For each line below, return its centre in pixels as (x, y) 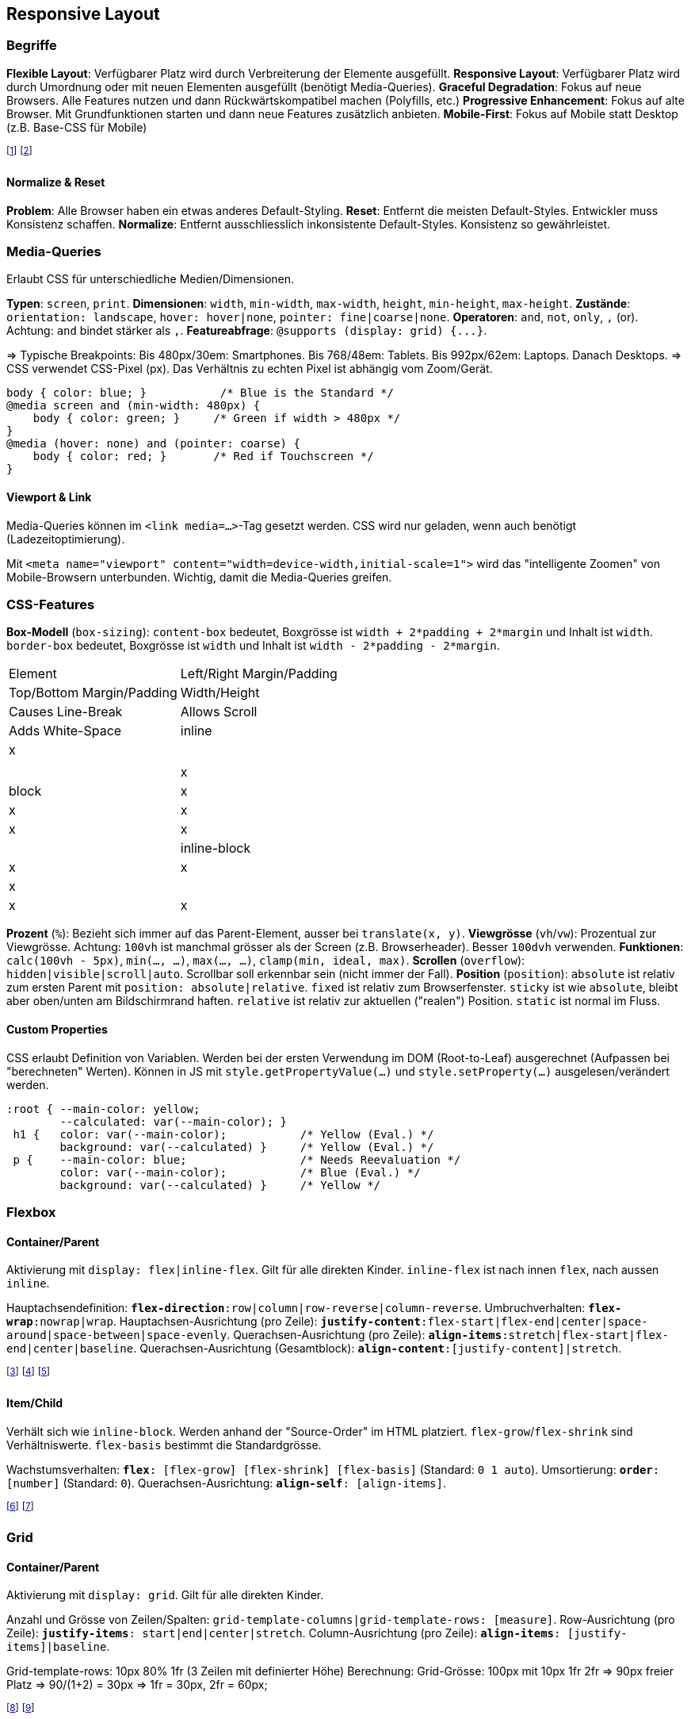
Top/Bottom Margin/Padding (93, 693)
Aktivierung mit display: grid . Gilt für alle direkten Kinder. (165, 1595)
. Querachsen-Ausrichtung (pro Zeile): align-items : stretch (391, 1335)
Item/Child (35, 1403)
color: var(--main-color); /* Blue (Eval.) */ (240, 1172)
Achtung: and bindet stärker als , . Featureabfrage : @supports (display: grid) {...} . (247, 331)
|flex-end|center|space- (571, 1322)
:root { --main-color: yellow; (103, 1109)
